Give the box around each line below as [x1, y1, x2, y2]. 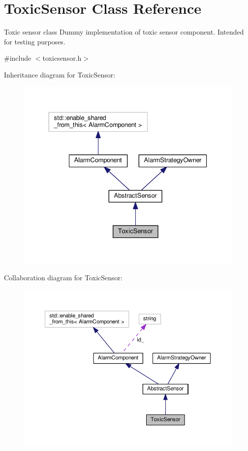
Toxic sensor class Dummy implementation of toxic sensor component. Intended [4, 27, 244, 37]
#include [4, 53, 31, 63]
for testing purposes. [4, 36, 65, 46]
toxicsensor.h [42, 53, 82, 63]
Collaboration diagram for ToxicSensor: [4, 272, 123, 282]
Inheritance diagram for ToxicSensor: [4, 69, 116, 79]
